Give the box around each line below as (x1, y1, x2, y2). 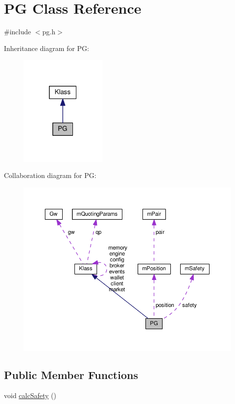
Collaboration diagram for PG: (4, 170, 96, 180)
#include (4, 26, 31, 37)
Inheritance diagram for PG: (4, 43, 89, 53)
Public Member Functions (4, 367, 138, 382)
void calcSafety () (4, 390, 56, 401)
